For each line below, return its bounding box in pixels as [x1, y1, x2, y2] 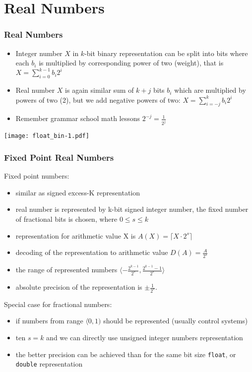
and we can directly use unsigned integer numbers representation [46, 332, 243, 343]
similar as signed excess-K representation [15, 187, 140, 197]
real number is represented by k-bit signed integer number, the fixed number [15, 204, 249, 214]
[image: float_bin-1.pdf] [4, 132, 89, 140]
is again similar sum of [65, 85, 134, 95]
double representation [15, 359, 83, 369]
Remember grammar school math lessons [15, 113, 140, 124]
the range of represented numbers [15, 264, 118, 275]
